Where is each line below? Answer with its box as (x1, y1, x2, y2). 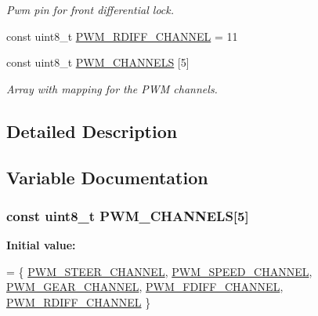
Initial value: (6, 237, 76, 253)
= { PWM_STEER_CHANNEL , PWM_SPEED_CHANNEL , (6, 263, 313, 279)
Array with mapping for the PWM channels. (6, 80, 218, 96)
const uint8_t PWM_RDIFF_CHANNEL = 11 (6, 27, 238, 44)
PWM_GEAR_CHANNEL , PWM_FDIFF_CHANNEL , (6, 278, 284, 295)
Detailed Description (6, 118, 178, 143)
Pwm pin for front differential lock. (6, 2, 175, 17)
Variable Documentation (6, 165, 208, 189)
